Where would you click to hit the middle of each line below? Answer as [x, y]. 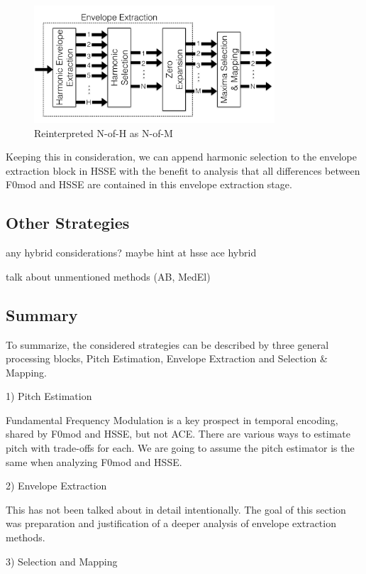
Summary [42, 314]
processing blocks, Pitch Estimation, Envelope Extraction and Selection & [167, 358]
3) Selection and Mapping [62, 561]
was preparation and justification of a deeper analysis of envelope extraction [171, 523]
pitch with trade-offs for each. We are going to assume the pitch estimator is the [180, 448]
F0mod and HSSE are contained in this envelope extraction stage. [149, 184]
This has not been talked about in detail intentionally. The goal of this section [176, 509]
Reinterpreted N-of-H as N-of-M [104, 132]
